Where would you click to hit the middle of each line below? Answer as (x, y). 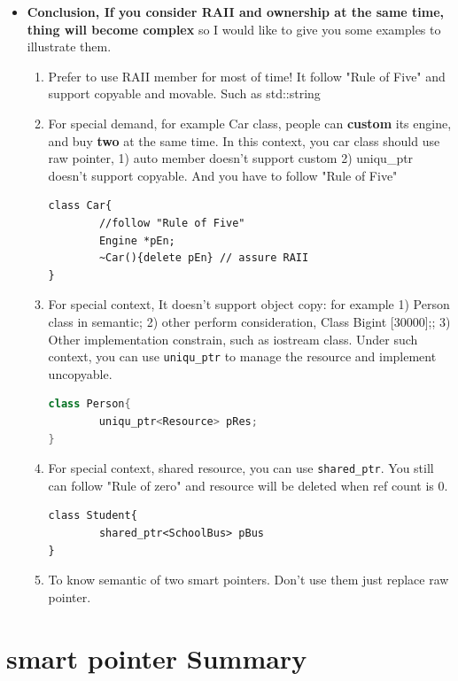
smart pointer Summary (157, 658)
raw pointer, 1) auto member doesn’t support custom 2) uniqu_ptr (231, 158)
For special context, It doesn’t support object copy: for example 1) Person (249, 304)
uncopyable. (80, 373)
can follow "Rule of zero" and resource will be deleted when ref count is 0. (248, 485)
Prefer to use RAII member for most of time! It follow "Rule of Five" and (247, 76)
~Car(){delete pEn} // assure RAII (204, 258)
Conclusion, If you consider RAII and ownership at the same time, (236, 12)
